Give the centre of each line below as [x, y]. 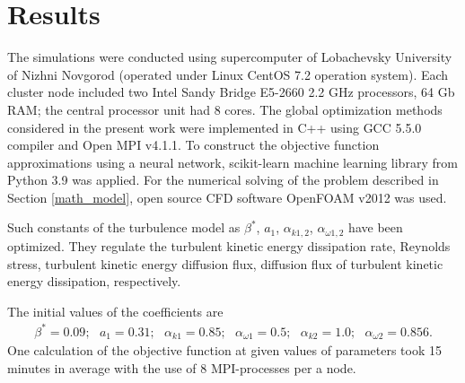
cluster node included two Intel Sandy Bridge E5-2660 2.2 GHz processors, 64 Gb [231, 92]
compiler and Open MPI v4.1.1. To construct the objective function [193, 145]
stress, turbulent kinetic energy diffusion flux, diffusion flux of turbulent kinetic [225, 263]
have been [376, 227]
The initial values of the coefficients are [115, 311]
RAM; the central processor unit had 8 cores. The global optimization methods [225, 109]
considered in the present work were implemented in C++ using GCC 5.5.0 [215, 127]
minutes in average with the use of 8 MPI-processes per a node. [182, 367]
